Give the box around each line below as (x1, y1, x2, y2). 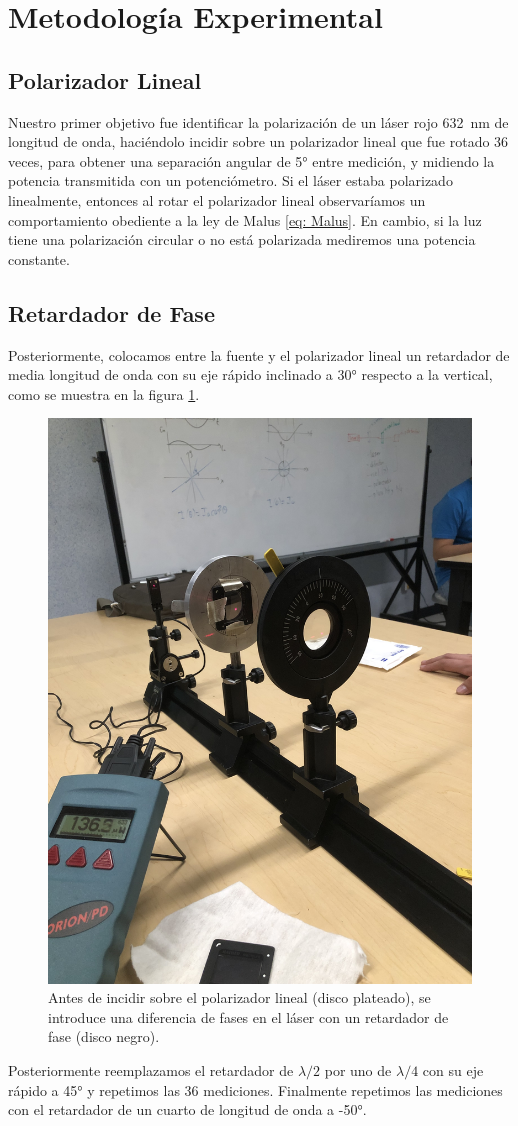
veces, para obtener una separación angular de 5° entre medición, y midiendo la (8, 150, 495, 171)
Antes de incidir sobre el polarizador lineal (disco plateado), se (48, 987, 431, 1008)
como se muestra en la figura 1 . (8, 383, 200, 404)
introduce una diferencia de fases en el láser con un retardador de (48, 1006, 449, 1027)
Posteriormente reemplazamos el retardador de (8, 1060, 294, 1081)
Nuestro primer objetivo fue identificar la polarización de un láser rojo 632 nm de (8, 111, 509, 132)
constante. (8, 248, 70, 269)
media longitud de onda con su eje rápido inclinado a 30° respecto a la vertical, (8, 364, 493, 385)
